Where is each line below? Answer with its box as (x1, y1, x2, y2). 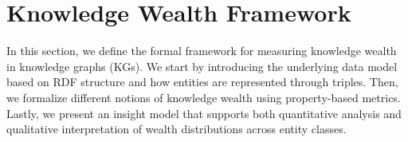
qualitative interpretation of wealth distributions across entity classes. (6, 120, 347, 137)
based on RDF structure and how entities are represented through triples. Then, (6, 73, 398, 90)
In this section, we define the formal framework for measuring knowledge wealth (6, 42, 397, 59)
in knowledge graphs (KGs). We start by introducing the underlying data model (6, 57, 398, 74)
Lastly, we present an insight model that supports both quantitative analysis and (6, 105, 402, 121)
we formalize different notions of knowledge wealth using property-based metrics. (6, 89, 401, 105)
